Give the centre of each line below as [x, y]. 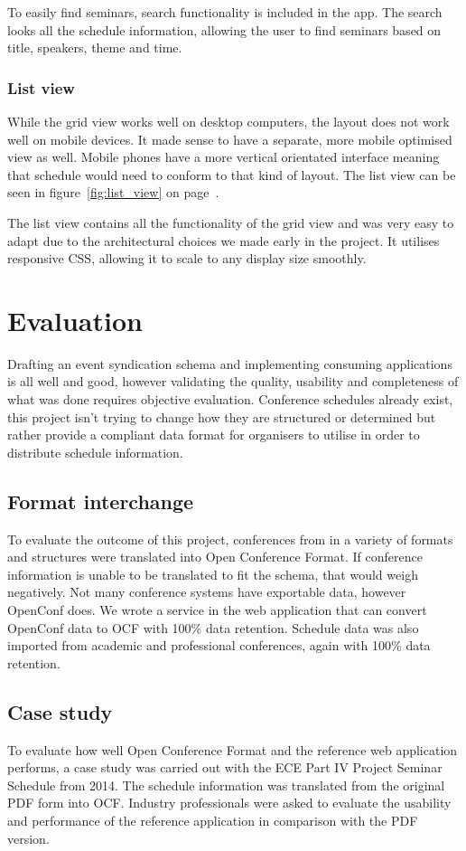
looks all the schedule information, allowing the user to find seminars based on [224, 29]
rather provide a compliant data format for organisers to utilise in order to [214, 435]
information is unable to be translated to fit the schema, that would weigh [213, 574]
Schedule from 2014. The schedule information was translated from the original [226, 785]
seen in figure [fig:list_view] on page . [113, 192]
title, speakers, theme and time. [95, 47]
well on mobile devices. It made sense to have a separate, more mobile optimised [230, 139]
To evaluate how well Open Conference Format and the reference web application [233, 749]
